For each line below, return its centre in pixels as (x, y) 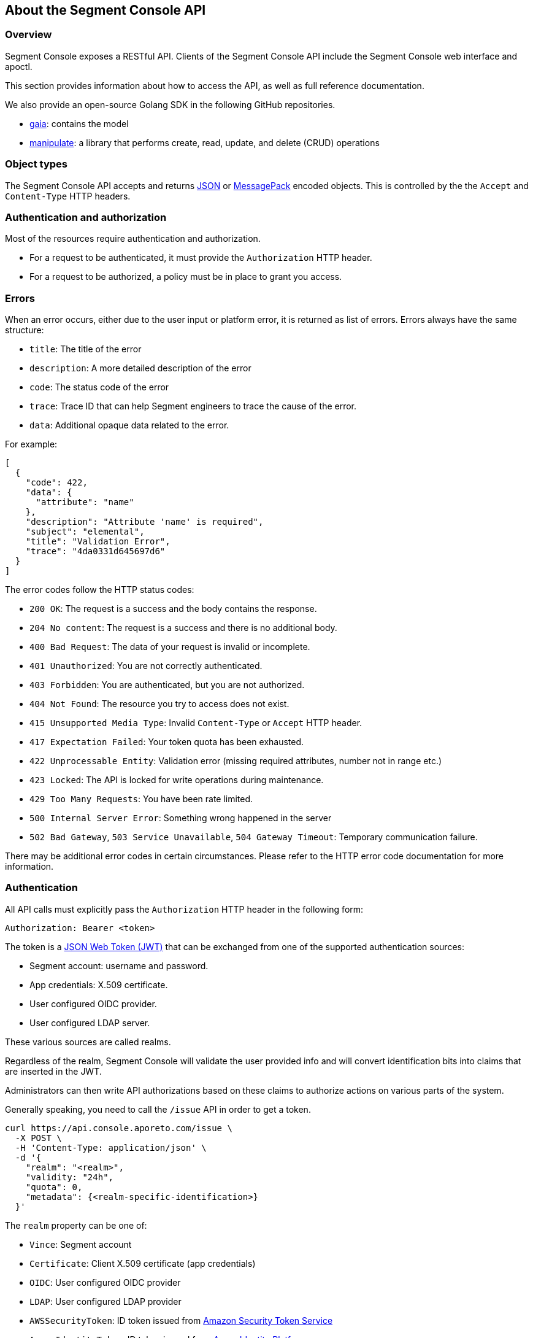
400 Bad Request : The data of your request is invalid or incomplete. (170, 647)
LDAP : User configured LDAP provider (105, 1301)
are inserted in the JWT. (53, 1071)
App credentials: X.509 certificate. (99, 984)
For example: (31, 444)
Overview (29, 35)
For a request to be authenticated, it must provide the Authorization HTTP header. (201, 258)
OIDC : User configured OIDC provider (105, 1282)
